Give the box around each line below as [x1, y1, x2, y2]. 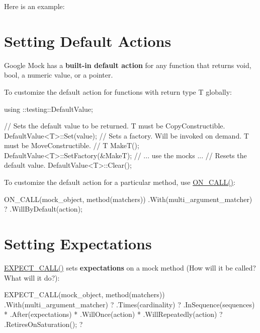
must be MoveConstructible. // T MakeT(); [4, 140, 139, 151]
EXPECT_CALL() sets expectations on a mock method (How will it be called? [4, 262, 256, 273]
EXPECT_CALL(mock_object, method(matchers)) [4, 289, 165, 300]
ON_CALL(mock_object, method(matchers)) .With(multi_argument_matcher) [4, 193, 252, 204]
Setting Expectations [4, 233, 152, 254]
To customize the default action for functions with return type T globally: [4, 86, 232, 97]
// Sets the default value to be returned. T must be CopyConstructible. [4, 120, 225, 131]
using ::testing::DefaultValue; [4, 103, 93, 114]
